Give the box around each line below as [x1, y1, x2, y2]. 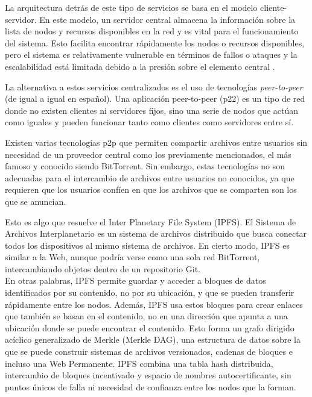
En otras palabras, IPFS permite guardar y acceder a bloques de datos [5, 274, 266, 287]
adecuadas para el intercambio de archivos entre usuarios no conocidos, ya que [5, 171, 294, 184]
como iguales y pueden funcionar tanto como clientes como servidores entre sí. [5, 116, 294, 128]
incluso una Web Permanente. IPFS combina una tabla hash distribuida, [5, 357, 273, 369]
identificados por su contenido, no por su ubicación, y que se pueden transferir [5, 286, 294, 299]
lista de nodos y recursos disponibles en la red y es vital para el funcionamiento [5, 25, 299, 37]
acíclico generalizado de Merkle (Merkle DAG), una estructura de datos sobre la [5, 333, 301, 346]
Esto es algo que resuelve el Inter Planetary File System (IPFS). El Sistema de [5, 215, 296, 228]
